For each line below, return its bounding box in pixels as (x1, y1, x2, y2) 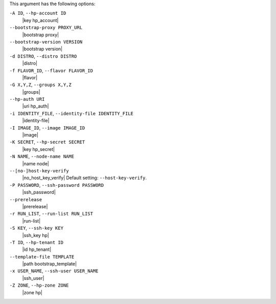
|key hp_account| (22, 17, 59, 23)
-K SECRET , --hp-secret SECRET (9, 139, 85, 145)
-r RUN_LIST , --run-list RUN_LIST (9, 210, 93, 217)
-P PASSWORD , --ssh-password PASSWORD (9, 182, 104, 188)
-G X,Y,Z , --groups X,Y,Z (9, 82, 72, 88)
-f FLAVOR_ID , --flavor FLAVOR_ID (9, 67, 93, 74)
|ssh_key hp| (22, 232, 50, 238)
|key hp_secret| (22, 146, 55, 152)
